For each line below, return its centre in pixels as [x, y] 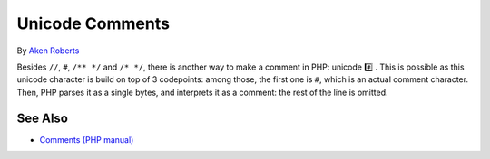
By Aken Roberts [48, 51]
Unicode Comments [93, 23]
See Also [42, 118]
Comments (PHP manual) [87, 139]
